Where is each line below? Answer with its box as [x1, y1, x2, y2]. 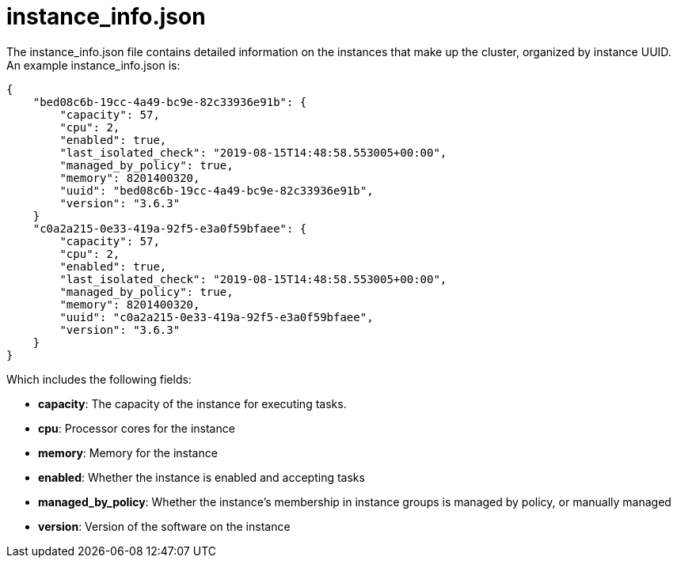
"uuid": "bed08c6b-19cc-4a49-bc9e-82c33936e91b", [59, 184, 374, 197]
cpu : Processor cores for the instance [38, 421, 235, 435]
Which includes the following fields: [6, 372, 192, 386]
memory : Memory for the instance [38, 445, 218, 460]
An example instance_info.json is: [6, 58, 181, 72]
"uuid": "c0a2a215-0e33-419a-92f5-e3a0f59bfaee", [59, 310, 374, 324]
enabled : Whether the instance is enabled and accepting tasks [38, 470, 365, 484]
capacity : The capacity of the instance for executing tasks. [38, 396, 347, 411]
